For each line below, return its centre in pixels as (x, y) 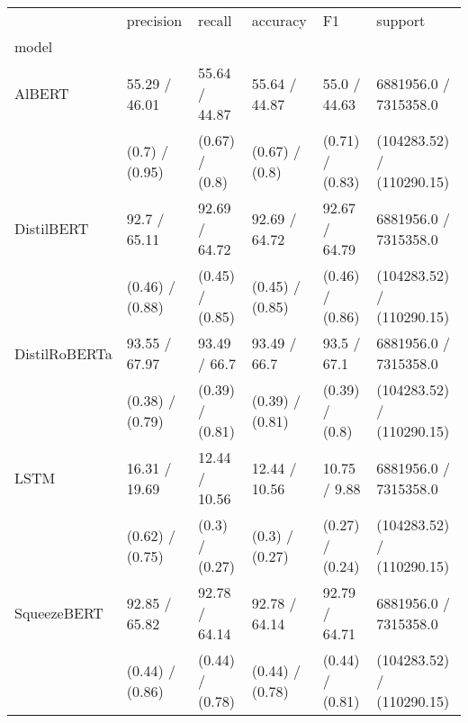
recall (215, 20)
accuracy (279, 20)
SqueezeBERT (59, 613)
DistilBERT (52, 228)
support (401, 20)
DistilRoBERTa (63, 353)
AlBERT (42, 93)
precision (154, 20)
